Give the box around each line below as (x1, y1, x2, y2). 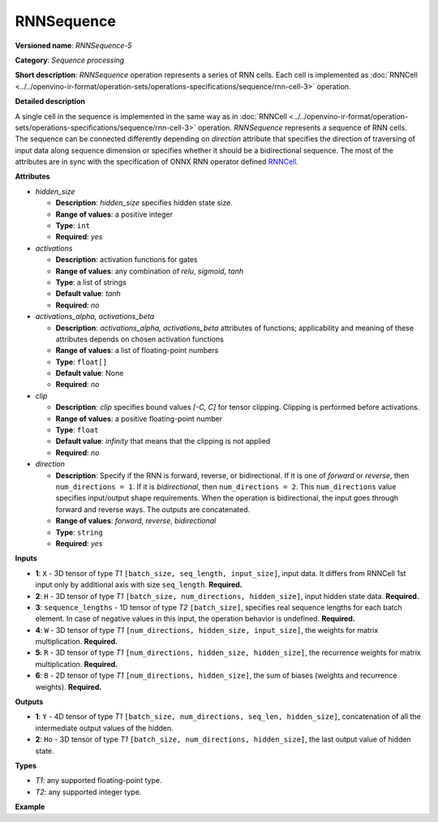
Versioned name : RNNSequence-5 (15, 41, 133, 50)
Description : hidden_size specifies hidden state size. (55, 198, 233, 208)
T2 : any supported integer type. (35, 787, 142, 797)
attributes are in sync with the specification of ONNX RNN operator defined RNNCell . (15, 157, 299, 166)
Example (15, 802, 45, 811)
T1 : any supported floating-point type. (35, 776, 162, 785)
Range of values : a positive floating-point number (55, 414, 223, 424)
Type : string (55, 527, 103, 537)
